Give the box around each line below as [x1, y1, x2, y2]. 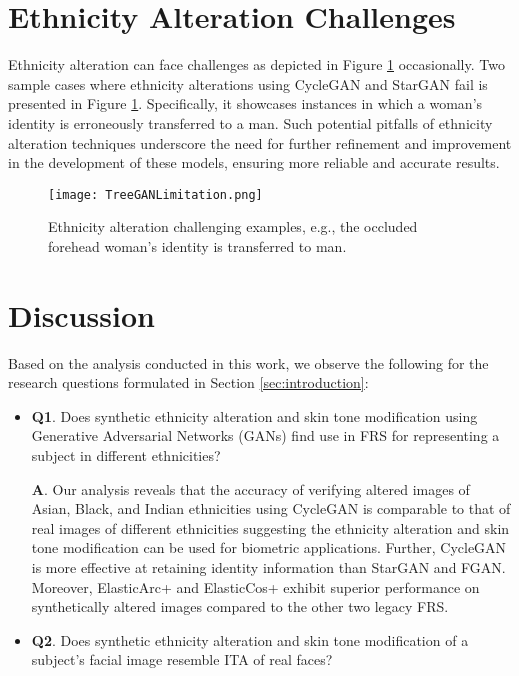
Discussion [8, 294, 155, 335]
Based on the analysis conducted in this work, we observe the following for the [8, 352, 489, 373]
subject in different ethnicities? [31, 445, 221, 466]
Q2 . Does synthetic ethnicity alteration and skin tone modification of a [31, 629, 469, 650]
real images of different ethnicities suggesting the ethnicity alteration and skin [31, 517, 510, 538]
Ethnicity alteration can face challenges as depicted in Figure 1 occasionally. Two [8, 54, 505, 75]
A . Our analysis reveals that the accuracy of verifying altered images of [31, 478, 470, 499]
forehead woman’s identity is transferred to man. [48, 235, 347, 256]
